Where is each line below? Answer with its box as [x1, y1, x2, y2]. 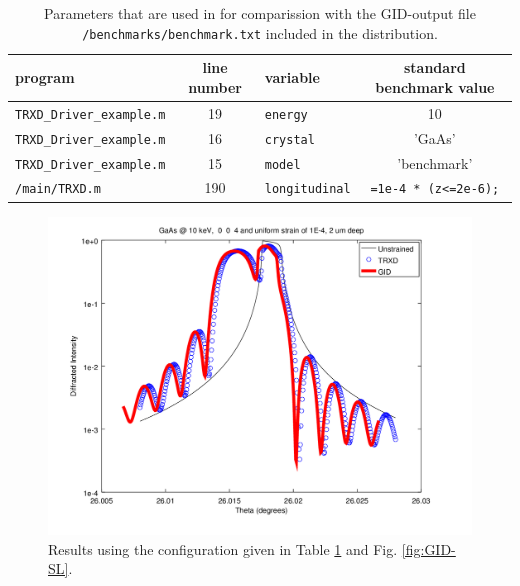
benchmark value [375, 76, 495, 97]
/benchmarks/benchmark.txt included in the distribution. [82, 22, 438, 43]
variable [264, 67, 320, 88]
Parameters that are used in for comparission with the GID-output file [44, 3, 476, 23]
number [188, 76, 242, 97]
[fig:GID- [401, 538, 456, 559]
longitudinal [264, 182, 351, 197]
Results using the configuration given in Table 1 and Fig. [48, 538, 398, 559]
